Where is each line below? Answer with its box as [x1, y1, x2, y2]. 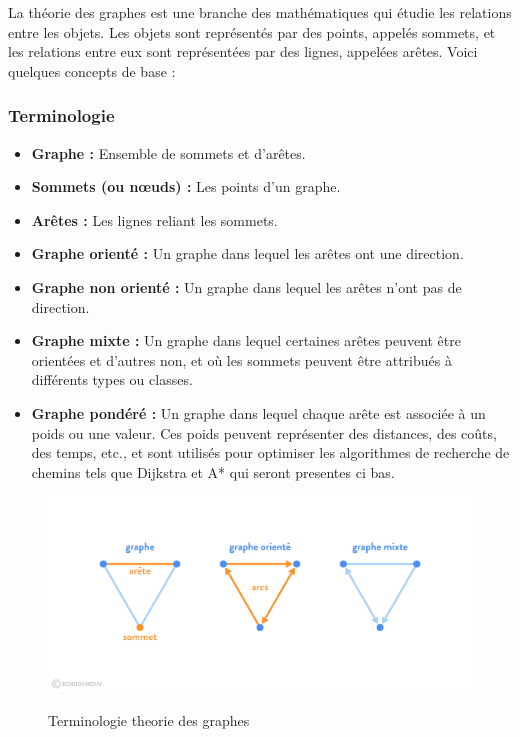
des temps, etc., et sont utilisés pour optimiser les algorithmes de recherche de [31, 442, 510, 463]
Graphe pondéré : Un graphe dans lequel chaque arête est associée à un [31, 402, 486, 423]
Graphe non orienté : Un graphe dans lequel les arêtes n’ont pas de [31, 276, 462, 297]
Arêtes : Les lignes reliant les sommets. [31, 209, 278, 230]
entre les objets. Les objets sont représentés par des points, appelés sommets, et [8, 21, 496, 42]
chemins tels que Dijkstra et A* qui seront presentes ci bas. [31, 461, 395, 482]
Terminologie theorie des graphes [48, 709, 250, 730]
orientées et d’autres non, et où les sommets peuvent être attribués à [31, 349, 452, 370]
